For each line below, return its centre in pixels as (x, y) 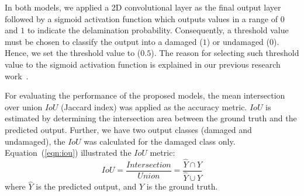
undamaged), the (35, 141)
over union (24, 106)
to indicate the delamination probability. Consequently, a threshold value (158, 30)
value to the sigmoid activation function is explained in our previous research (143, 64)
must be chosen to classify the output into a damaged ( (104, 41)
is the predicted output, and (86, 186)
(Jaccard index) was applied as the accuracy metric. (154, 106)
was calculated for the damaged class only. (160, 141)
